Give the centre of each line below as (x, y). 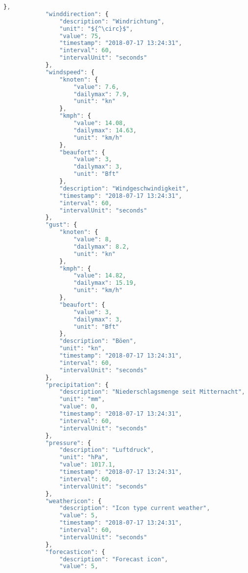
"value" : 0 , (79, 407)
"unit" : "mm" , (82, 399)
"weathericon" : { (73, 501)
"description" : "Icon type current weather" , (135, 508)
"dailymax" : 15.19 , (105, 283)
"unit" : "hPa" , (84, 457)
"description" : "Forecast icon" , (114, 559)
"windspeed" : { (70, 72)
